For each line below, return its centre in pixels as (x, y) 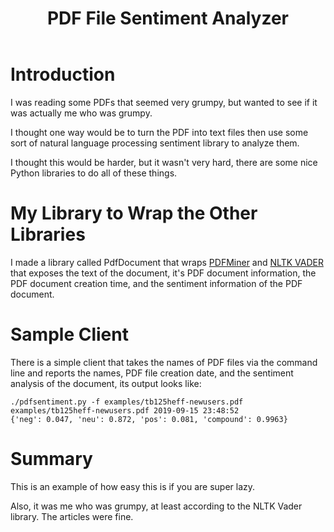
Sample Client (69, 334)
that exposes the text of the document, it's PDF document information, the (163, 273)
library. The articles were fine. (72, 516)
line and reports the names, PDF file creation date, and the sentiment (152, 373)
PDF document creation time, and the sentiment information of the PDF (156, 283)
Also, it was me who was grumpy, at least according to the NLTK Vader (156, 506)
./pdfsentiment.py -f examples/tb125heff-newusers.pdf (127, 402)
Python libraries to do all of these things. (94, 173)
